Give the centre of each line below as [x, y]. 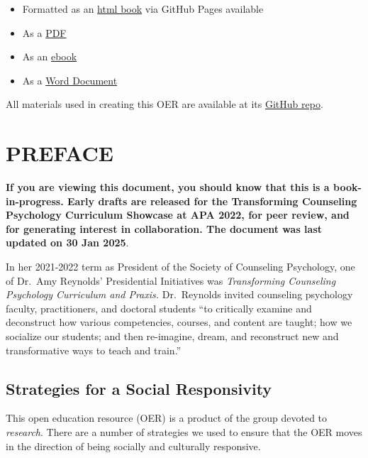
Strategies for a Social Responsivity [139, 388]
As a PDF [44, 32]
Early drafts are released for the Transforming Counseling [212, 201]
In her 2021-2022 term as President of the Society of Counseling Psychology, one [180, 267]
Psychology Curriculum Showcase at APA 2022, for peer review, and [178, 215]
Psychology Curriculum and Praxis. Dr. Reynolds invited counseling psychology [179, 294]
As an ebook [50, 56]
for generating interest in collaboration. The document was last [164, 228]
